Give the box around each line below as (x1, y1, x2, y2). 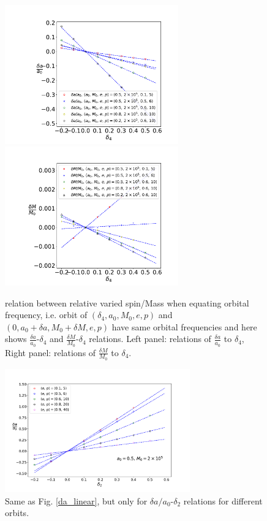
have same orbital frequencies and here (111, 320, 257, 333)
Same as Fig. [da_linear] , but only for (5, 494, 148, 507)
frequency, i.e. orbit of (5, 308, 88, 321)
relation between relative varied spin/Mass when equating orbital (5, 296, 249, 309)
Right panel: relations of (5, 346, 96, 359)
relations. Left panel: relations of (89, 332, 211, 345)
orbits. (5, 506, 29, 519)
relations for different (183, 494, 263, 507)
